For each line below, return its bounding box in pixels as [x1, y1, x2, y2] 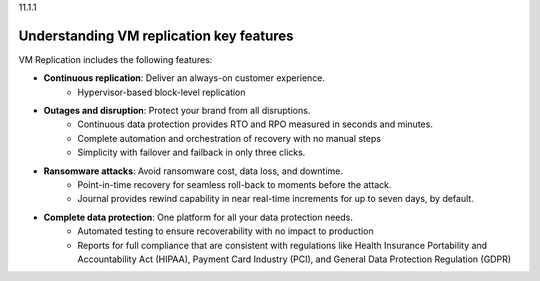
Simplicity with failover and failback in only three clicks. [77, 146, 306, 159]
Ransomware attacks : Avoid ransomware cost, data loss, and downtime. [43, 165, 344, 177]
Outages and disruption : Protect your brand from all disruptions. [43, 105, 311, 117]
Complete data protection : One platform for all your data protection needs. [43, 211, 354, 223]
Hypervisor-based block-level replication [77, 86, 246, 98]
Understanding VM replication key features [18, 27, 294, 44]
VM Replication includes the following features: [18, 53, 213, 65]
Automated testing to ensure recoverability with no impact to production [77, 225, 374, 237]
